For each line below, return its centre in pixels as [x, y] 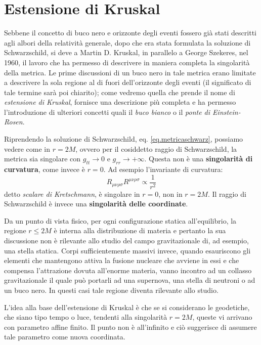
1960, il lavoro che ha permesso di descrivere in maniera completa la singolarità [127, 62]
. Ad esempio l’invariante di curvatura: [163, 169]
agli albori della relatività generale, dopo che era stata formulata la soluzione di [127, 42]
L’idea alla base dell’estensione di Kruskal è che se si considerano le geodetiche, [127, 307]
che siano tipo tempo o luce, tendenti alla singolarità [86, 317]
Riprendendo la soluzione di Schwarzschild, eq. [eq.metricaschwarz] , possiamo [124, 139]
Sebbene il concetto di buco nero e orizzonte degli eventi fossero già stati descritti [130, 33]
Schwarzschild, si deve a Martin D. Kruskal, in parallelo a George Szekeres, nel [126, 52]
